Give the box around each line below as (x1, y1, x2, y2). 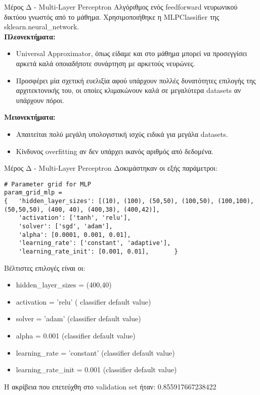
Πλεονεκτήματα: (4, 31, 56, 41)
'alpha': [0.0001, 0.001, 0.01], (18, 231, 131, 238)
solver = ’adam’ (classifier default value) (16, 313, 141, 324)
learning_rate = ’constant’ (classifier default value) (16, 347, 175, 358)
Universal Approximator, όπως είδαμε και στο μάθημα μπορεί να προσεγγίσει (16, 48, 247, 59)
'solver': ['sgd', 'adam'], (18, 223, 113, 230)
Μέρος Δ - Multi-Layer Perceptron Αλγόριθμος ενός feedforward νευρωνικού (4, 2, 238, 12)
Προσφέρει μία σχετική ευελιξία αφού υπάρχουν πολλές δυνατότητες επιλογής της (16, 75, 256, 85)
